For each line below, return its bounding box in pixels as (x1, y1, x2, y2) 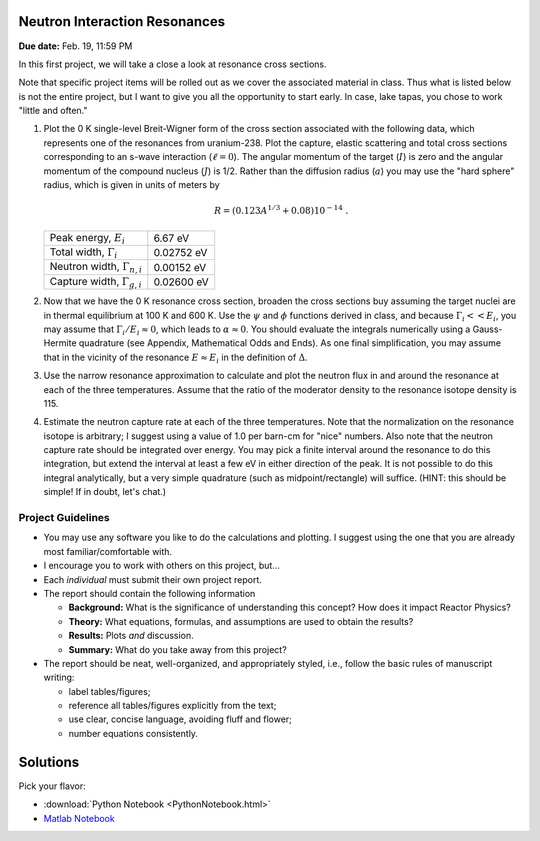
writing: (43, 671, 75, 684)
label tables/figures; (68, 685, 151, 697)
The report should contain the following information (43, 587, 256, 599)
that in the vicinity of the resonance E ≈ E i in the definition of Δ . (43, 351, 309, 365)
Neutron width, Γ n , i (49, 260, 143, 275)
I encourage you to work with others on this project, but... (43, 560, 280, 572)
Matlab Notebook (43, 812, 115, 824)
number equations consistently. (68, 727, 199, 739)
